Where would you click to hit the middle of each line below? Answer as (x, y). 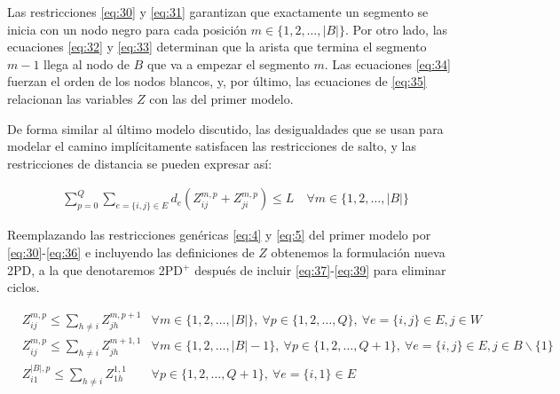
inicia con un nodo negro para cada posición (127, 29)
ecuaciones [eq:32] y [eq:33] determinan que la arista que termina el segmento (217, 47)
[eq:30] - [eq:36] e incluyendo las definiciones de (131, 252)
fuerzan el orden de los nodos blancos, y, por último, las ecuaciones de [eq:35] (217, 81)
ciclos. (24, 287)
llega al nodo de (87, 63)
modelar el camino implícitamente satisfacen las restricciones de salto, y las (212, 146)
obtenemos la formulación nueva (358, 252)
